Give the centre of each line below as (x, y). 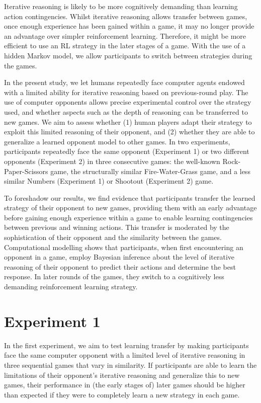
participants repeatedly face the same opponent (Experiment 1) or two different (127, 151)
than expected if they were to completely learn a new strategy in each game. (122, 394)
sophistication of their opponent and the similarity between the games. (113, 237)
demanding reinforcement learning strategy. (71, 287)
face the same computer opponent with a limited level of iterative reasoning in (125, 355)
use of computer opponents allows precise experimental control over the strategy (128, 102)
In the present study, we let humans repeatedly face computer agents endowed (124, 82)
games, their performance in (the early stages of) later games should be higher (125, 385)
